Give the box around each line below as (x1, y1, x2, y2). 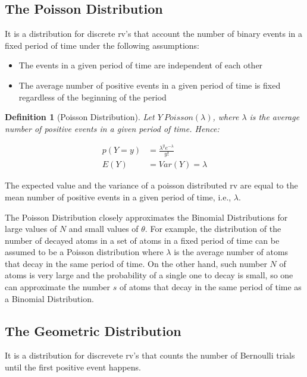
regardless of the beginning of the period (18, 90, 167, 103)
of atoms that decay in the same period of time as (119, 281, 302, 293)
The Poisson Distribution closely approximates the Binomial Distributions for (5, 211, 288, 223)
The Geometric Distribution (5, 321, 181, 340)
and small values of (68, 222, 139, 235)
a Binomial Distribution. (5, 292, 94, 304)
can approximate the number (5, 281, 111, 293)
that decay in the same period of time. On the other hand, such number (5, 257, 267, 269)
